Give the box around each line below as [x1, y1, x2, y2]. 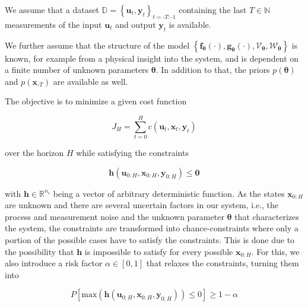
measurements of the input [5, 18, 102, 30]
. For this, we [251, 245, 300, 257]
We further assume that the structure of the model [5, 39, 190, 51]
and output [115, 18, 156, 30]
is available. [169, 18, 211, 30]
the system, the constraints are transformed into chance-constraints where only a [5, 222, 299, 234]
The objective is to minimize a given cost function [5, 95, 187, 107]
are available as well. [53, 75, 128, 87]
